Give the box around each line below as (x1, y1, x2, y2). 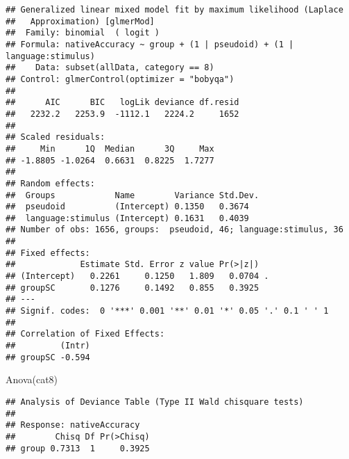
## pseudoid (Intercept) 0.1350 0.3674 (6, 202, 249, 212)
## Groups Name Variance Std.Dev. (6, 190, 259, 200)
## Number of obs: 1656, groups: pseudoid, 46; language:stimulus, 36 (6, 225, 343, 235)
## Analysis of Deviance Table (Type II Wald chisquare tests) (6, 396, 304, 407)
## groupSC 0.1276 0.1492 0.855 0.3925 (6, 282, 259, 293)
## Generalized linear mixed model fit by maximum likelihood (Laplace (6, 5, 343, 15)
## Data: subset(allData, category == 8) (6, 63, 214, 73)
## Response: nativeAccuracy (6, 420, 140, 430)
